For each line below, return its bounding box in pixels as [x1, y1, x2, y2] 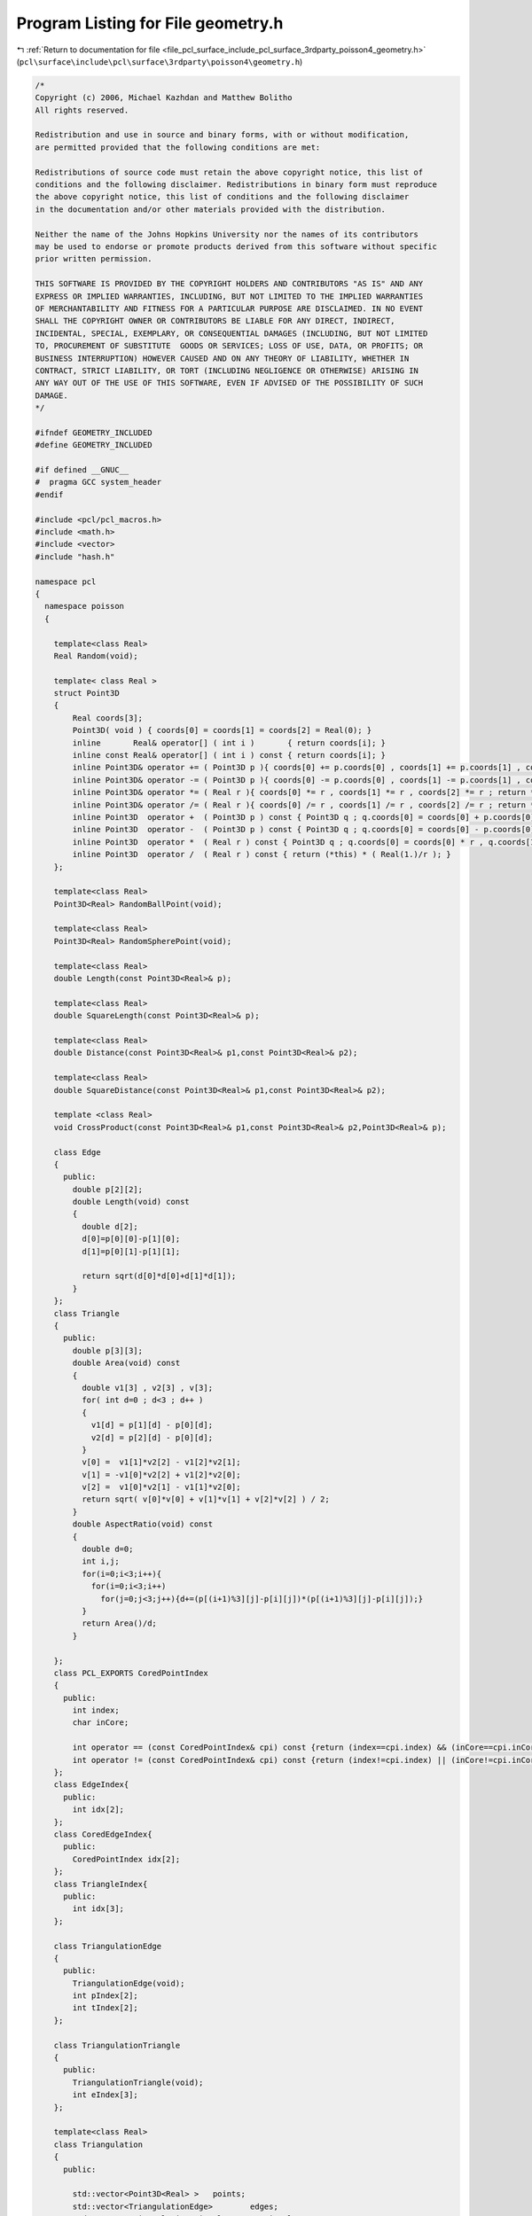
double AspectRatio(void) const [72, 1519, 213, 1529]
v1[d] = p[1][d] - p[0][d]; [90, 1420, 213, 1431]
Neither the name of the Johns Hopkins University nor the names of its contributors [35, 229, 419, 239]
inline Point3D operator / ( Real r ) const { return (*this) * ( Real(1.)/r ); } [72, 849, 451, 860]
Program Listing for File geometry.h [16, 13, 284, 33]
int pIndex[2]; [72, 1991, 139, 2001]
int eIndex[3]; [72, 2090, 139, 2100]
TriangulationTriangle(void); [72, 2077, 204, 2087]
